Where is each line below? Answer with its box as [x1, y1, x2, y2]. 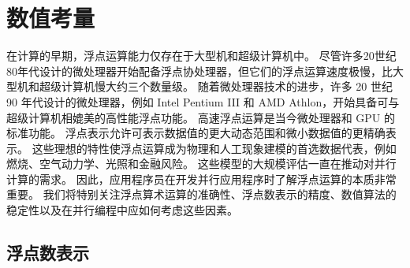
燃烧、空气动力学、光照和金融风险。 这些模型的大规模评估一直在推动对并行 [6, 155, 397, 172]
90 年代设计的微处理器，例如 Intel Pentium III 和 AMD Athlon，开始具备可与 [6, 93, 400, 110]
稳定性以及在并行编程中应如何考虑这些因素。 [6, 202, 238, 218]
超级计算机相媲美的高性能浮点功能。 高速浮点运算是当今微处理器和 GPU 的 [6, 109, 396, 125]
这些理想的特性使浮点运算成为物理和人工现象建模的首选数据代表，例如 [32, 140, 397, 156]
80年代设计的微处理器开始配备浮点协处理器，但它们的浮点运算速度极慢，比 [6, 62, 393, 79]
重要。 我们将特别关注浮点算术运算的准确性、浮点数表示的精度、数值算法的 [6, 186, 397, 203]
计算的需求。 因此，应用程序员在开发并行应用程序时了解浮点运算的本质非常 [6, 170, 397, 187]
